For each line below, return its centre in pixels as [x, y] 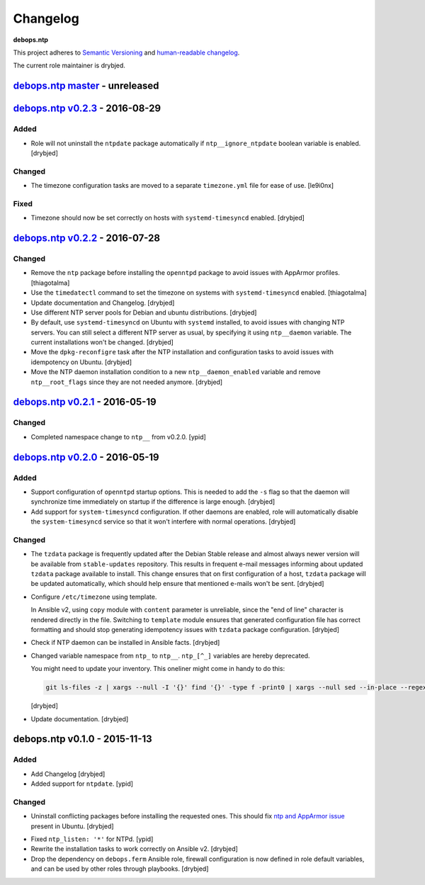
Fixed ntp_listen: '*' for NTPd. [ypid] [92, 839]
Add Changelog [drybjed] [68, 774]
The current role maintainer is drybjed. [69, 66]
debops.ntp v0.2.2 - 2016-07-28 [87, 238]
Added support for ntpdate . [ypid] [82, 784]
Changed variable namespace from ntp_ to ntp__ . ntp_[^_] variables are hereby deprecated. [170, 655]
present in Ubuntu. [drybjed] [72, 826]
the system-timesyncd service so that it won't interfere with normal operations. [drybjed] [163, 522]
